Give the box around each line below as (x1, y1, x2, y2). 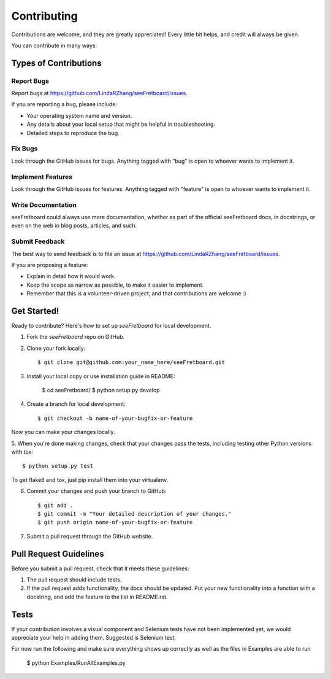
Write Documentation (11, 200, 77, 209)
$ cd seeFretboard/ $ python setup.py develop (42, 387, 160, 394)
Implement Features (11, 173, 73, 181)
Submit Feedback (11, 237, 65, 246)
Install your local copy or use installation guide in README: (26, 372, 175, 380)
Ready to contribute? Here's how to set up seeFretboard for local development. (11, 322, 211, 330)
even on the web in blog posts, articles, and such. (11, 222, 137, 230)
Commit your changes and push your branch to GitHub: (26, 487, 167, 495)
